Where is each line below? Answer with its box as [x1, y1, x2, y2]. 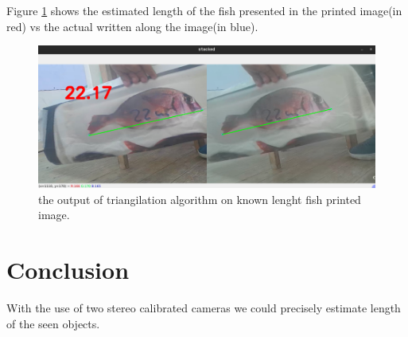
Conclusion [6, 253, 130, 286]
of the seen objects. [6, 315, 100, 331]
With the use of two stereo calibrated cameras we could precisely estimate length [6, 300, 401, 316]
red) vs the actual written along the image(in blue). [6, 18, 258, 34]
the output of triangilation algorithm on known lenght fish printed [38, 190, 361, 207]
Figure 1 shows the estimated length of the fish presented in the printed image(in [6, 2, 402, 18]
